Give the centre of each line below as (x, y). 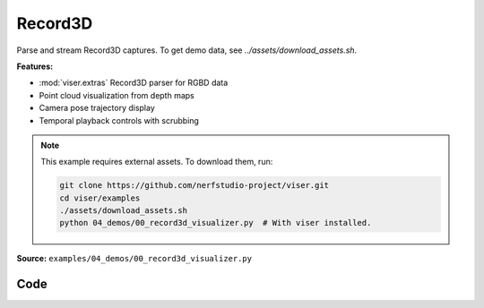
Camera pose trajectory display (97, 108)
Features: (35, 66)
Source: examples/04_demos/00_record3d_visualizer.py (134, 259)
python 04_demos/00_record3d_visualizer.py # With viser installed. (216, 223)
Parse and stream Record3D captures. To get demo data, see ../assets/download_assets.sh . (187, 50)
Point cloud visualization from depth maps (117, 95)
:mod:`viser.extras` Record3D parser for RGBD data (134, 83)
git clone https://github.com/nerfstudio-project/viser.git (194, 185)
